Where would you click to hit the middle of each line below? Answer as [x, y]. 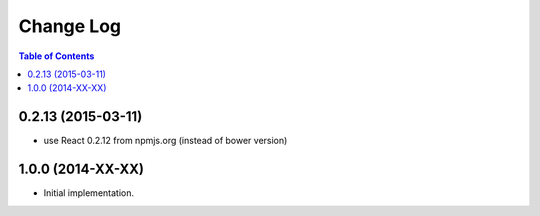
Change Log [70, 26]
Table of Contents [56, 56]
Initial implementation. [89, 193]
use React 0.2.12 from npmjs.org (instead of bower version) [165, 141]
